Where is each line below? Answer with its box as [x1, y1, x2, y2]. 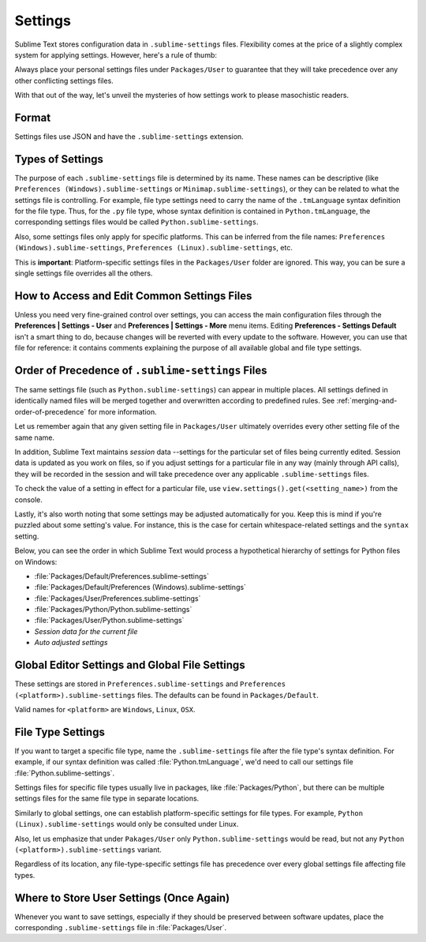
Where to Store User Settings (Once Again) [14, 891, 230, 904]
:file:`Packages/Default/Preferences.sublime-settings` [34, 571, 209, 580]
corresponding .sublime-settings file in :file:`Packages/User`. [14, 923, 227, 933]
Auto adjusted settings [34, 638, 108, 647]
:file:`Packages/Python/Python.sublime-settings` [34, 605, 192, 614]
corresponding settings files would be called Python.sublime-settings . [14, 217, 260, 227]
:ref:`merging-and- [336, 396, 398, 406]
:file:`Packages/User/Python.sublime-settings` [34, 616, 185, 625]
